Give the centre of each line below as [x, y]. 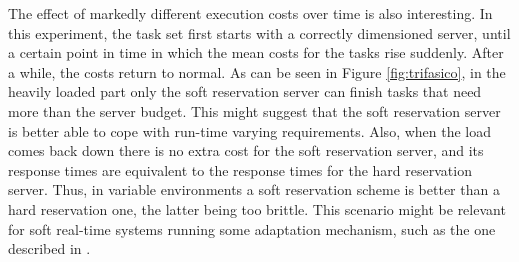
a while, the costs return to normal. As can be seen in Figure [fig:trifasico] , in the [257, 71]
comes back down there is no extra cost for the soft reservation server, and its [246, 150]
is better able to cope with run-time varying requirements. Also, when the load [250, 130]
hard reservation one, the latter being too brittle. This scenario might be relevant [257, 208]
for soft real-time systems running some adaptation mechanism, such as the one [252, 228]
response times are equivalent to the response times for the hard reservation [240, 169]
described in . [49, 248]
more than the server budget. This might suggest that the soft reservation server [254, 110]
